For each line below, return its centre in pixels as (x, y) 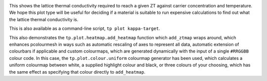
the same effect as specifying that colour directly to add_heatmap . (77, 72)
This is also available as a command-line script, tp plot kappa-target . (85, 28)
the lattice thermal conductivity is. (44, 19)
